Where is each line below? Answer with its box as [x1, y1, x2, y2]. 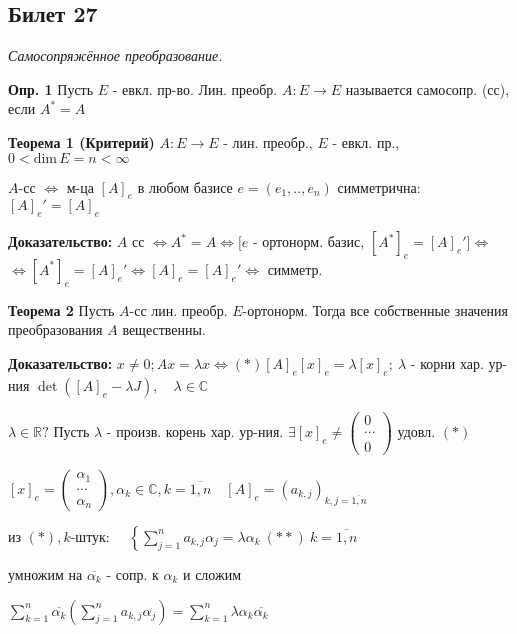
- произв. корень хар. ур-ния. [106, 420, 284, 441]
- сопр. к [106, 563, 159, 584]
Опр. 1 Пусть [8, 78, 94, 99]
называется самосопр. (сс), [345, 78, 510, 99]
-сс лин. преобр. [129, 299, 228, 320]
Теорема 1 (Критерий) [8, 131, 155, 152]
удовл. [397, 420, 436, 441]
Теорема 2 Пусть [8, 299, 115, 320]
